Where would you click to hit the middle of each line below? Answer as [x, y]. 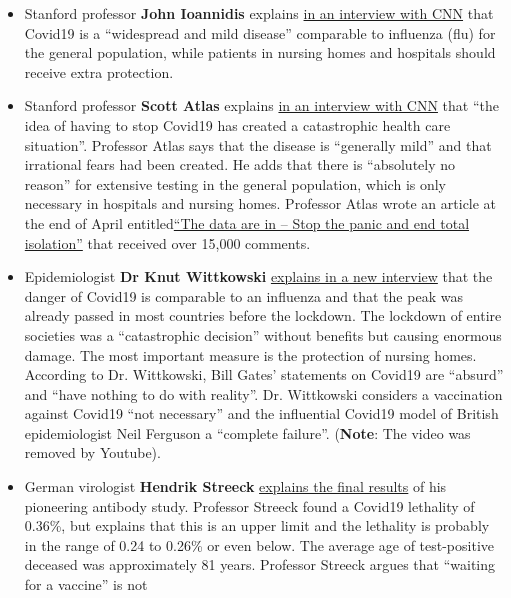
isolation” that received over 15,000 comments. [167, 242]
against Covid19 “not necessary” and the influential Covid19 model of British [261, 413]
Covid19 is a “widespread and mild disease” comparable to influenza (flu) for [260, 32]
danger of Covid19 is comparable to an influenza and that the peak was [243, 295]
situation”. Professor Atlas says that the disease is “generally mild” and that [258, 144]
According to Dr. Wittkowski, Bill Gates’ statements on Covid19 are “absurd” [264, 374]
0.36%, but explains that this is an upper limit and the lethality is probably [257, 525]
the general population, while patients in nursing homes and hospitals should [260, 52]
